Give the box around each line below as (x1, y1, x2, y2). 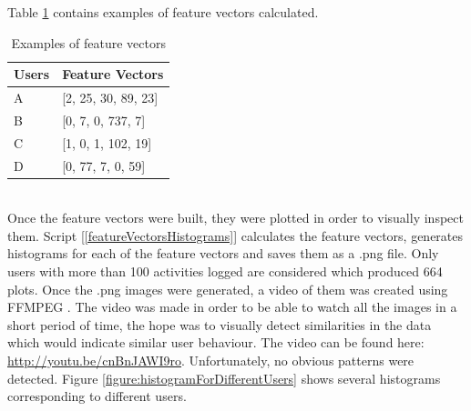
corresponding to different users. (7, 386, 187, 406)
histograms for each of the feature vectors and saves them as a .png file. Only (7, 244, 439, 263)
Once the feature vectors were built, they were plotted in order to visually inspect (7, 208, 464, 227)
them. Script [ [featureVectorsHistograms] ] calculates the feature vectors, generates (7, 226, 464, 245)
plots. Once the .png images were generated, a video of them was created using (7, 279, 448, 298)
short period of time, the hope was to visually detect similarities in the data (7, 315, 432, 334)
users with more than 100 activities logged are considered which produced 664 (7, 262, 443, 281)
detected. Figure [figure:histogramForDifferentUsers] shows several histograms (7, 368, 441, 387)
